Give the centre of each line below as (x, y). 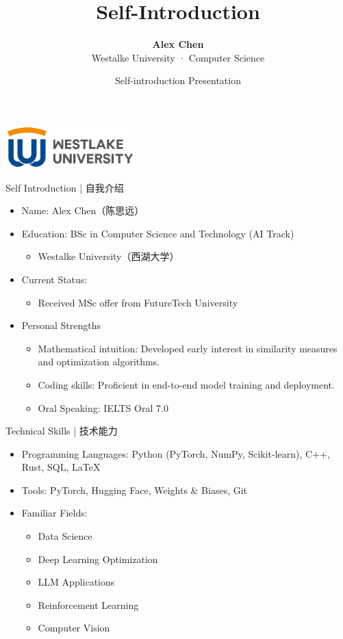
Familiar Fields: (54, 513)
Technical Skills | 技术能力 (62, 431)
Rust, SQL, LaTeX (61, 467)
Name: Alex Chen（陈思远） (83, 210)
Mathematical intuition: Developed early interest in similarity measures (188, 348)
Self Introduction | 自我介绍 (65, 187)
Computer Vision (74, 628)
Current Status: (54, 279)
